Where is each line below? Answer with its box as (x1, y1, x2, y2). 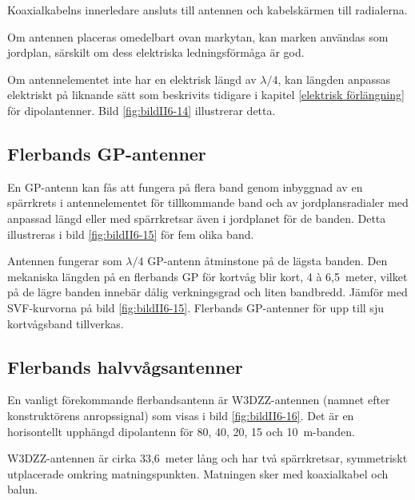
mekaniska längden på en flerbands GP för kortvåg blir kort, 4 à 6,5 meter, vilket (7, 268, 408, 284)
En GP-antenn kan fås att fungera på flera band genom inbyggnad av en (7, 178, 363, 195)
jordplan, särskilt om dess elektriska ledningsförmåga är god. (7, 44, 305, 61)
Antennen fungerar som (7, 252, 122, 269)
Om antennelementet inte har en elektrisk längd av (7, 70, 257, 87)
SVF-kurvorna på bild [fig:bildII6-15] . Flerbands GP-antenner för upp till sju (7, 299, 384, 315)
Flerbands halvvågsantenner (7, 354, 243, 379)
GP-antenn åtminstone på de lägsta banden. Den (147, 252, 388, 269)
